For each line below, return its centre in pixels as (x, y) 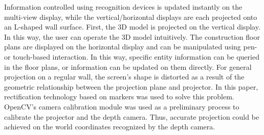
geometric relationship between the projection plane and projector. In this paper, (131, 86)
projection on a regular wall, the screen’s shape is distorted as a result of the (124, 77)
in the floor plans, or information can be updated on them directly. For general (128, 66)
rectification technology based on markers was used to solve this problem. (119, 97)
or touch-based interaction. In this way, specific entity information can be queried (132, 56)
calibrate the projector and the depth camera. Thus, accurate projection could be (132, 116)
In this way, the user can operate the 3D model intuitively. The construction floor (132, 36)
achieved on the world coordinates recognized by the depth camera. (110, 127)
